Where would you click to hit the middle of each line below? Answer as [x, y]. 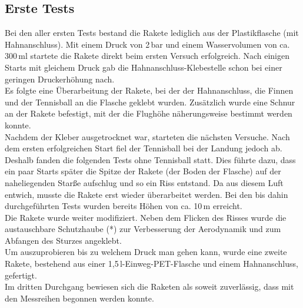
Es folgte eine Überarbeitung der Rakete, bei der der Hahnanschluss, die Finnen [149, 90]
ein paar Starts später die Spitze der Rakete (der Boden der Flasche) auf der [143, 171]
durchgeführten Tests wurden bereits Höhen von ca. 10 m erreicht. [124, 206]
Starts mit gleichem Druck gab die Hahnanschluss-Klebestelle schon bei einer [144, 67]
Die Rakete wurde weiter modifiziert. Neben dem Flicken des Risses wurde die [146, 217]
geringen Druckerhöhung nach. [60, 79]
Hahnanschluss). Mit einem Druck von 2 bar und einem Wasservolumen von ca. [147, 44]
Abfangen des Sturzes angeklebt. [63, 240]
